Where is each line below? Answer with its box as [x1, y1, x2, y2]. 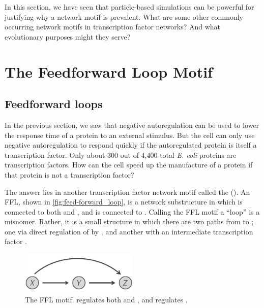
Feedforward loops [5, 96, 103, 112]
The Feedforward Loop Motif [5, 61, 213, 82]
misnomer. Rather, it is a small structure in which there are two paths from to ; [5, 216, 254, 227]
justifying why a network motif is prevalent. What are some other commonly [5, 11, 243, 22]
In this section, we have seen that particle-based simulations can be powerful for [5, 2, 254, 12]
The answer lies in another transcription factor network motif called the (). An [5, 186, 250, 197]
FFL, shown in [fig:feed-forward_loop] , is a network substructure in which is [5, 196, 243, 207]
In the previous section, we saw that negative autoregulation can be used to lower [5, 119, 259, 130]
